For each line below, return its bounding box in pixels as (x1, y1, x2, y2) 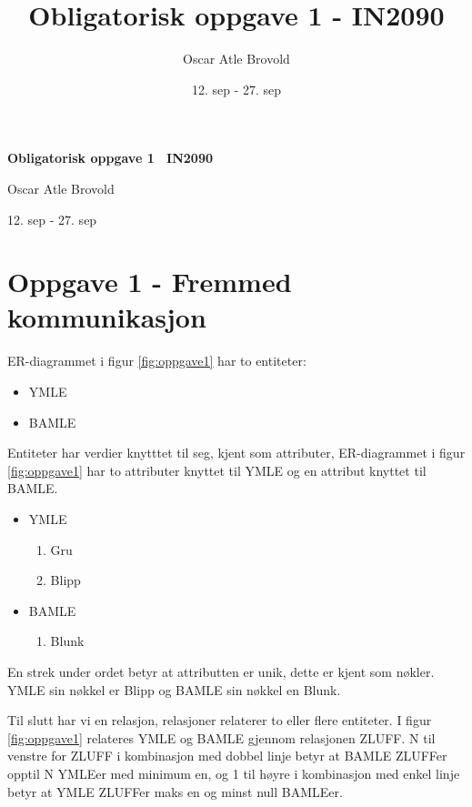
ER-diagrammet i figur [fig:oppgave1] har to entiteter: (7, 351, 306, 370)
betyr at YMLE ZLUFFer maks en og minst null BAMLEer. (7, 782, 343, 801)
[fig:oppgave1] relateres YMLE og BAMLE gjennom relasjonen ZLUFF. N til (7, 728, 436, 747)
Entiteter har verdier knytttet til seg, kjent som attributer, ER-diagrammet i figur (7, 443, 466, 462)
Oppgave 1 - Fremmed (7, 263, 292, 300)
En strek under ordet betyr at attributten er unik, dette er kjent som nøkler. (7, 661, 435, 681)
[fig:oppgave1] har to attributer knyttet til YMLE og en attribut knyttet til (7, 460, 427, 479)
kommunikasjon (7, 298, 206, 336)
